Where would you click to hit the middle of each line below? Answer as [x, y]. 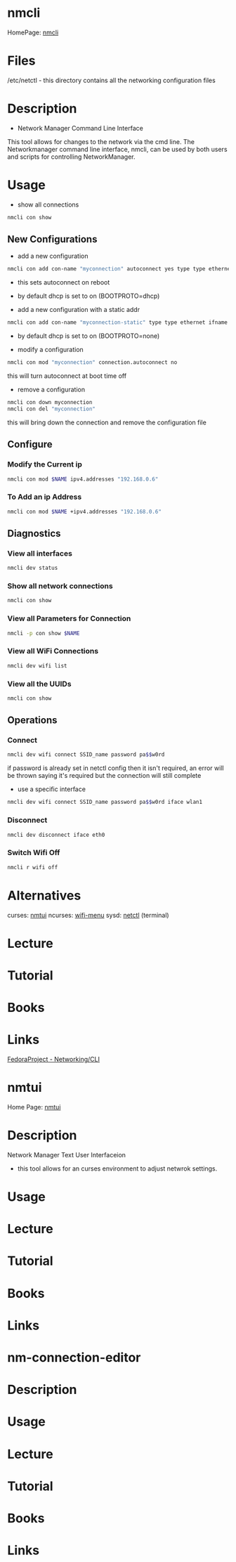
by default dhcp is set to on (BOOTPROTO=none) [88, 336]
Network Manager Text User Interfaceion [67, 1154]
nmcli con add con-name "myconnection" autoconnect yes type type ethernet [120, 269]
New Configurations [52, 239]
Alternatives [44, 896]
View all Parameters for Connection [69, 618]
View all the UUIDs [39, 684]
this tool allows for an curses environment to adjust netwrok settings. [117, 1169]
